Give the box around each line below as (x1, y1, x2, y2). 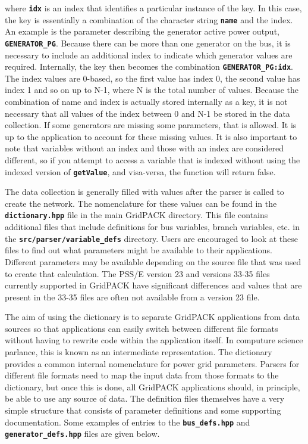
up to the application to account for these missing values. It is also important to (5, 130, 297, 142)
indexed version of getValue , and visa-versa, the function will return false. (5, 165, 276, 178)
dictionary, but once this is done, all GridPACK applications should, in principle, (5, 380, 300, 393)
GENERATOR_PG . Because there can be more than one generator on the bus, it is (5, 36, 291, 49)
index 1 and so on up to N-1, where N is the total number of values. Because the (5, 83, 299, 96)
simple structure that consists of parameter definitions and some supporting (5, 404, 281, 417)
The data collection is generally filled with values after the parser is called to (5, 185, 284, 198)
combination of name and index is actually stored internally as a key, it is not (5, 95, 288, 107)
